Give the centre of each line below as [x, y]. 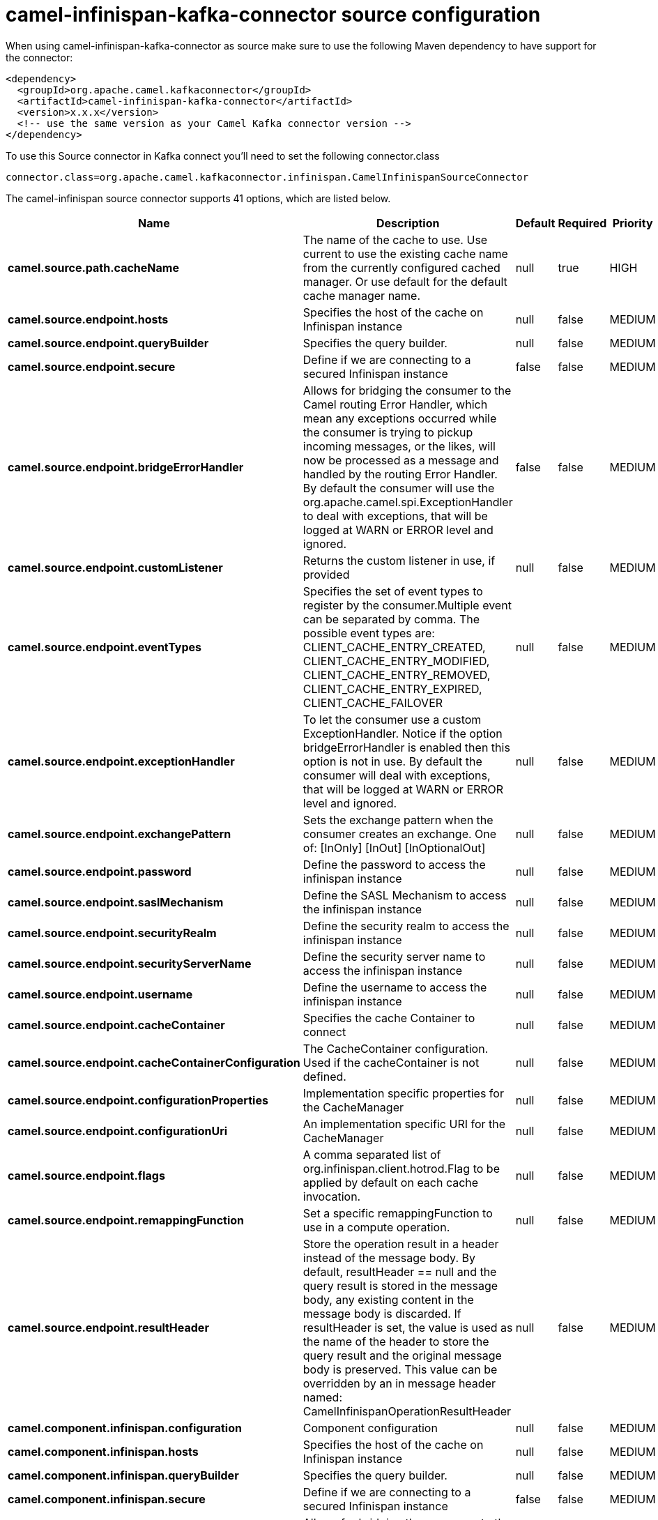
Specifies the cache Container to [389, 1018]
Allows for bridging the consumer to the [407, 390]
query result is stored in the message [400, 1285]
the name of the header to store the [396, 1341]
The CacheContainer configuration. [396, 1048]
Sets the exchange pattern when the [398, 820]
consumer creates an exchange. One [400, 834]
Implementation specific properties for [403, 1093]
